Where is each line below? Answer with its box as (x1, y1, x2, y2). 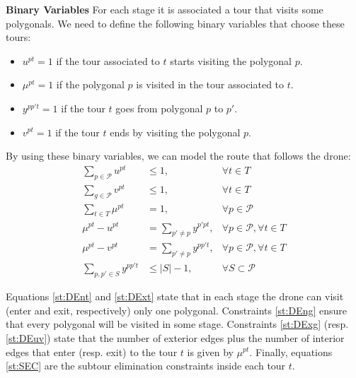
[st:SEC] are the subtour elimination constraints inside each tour (6, 358, 286, 373)
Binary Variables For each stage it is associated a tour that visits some (6, 2, 323, 16)
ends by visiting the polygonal (110, 124, 241, 139)
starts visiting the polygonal (170, 53, 292, 68)
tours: (6, 30, 31, 45)
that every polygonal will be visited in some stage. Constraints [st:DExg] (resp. (6, 317, 349, 331)
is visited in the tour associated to (136, 77, 285, 92)
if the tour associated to (56, 53, 160, 68)
